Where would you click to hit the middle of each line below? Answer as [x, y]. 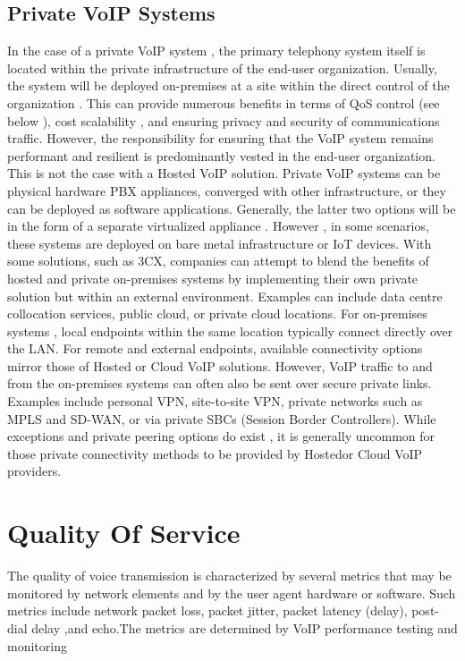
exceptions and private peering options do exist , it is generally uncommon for [221, 436]
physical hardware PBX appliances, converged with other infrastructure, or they [227, 190]
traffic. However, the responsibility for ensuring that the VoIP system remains [220, 138]
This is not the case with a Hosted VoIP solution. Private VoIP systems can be [224, 173]
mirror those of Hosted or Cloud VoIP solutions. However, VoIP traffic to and [220, 365]
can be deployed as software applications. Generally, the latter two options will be [232, 208]
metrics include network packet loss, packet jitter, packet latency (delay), [207, 610]
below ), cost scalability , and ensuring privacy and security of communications [224, 120]
